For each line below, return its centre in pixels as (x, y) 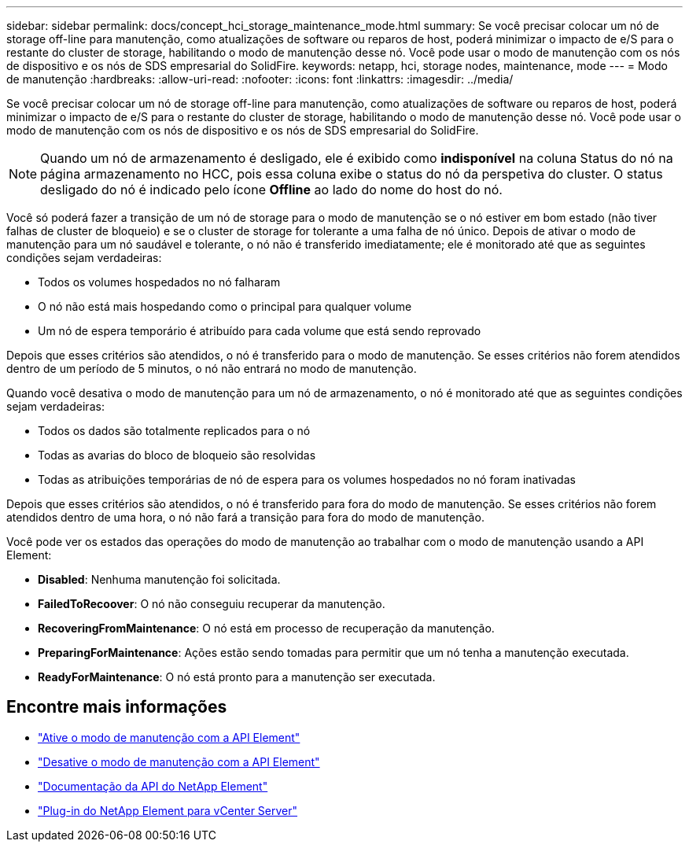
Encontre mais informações (117, 707)
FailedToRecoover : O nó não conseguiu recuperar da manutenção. (212, 604)
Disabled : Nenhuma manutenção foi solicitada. (159, 579)
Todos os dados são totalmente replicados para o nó (174, 431)
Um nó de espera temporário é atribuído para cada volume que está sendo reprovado (260, 331)
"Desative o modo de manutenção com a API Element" (179, 761)
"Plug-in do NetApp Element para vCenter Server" (168, 810)
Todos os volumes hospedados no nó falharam (159, 282)
